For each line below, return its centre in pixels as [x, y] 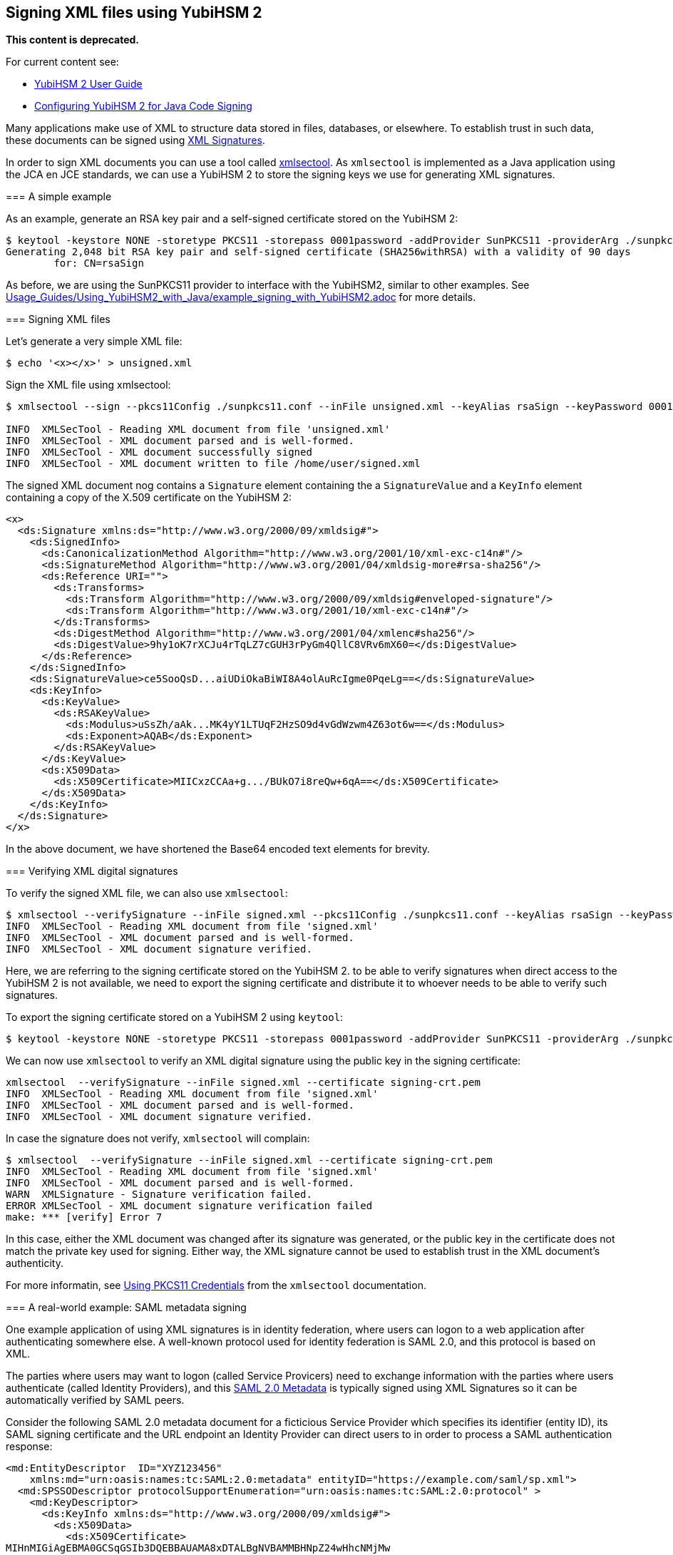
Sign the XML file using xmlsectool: [88, 385]
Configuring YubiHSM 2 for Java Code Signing [143, 106]
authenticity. [35, 1263]
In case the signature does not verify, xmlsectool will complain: [158, 1139]
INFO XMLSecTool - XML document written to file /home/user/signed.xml [213, 464]
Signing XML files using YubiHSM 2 [134, 12]
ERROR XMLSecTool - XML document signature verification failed [189, 1206]
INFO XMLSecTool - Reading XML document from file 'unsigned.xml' [198, 430]
